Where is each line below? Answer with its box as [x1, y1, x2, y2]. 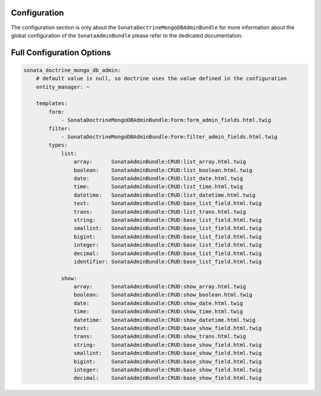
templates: [36, 100, 68, 107]
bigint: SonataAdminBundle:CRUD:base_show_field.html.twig [73, 358, 262, 365]
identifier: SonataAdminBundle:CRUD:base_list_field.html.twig [73, 258, 262, 265]
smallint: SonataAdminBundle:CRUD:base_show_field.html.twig [73, 350, 262, 357]
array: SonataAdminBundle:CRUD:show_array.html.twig [73, 283, 247, 290]
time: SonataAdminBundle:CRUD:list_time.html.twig [73, 183, 243, 190]
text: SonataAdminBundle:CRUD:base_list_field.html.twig [73, 200, 262, 207]
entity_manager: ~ [36, 83, 90, 90]
